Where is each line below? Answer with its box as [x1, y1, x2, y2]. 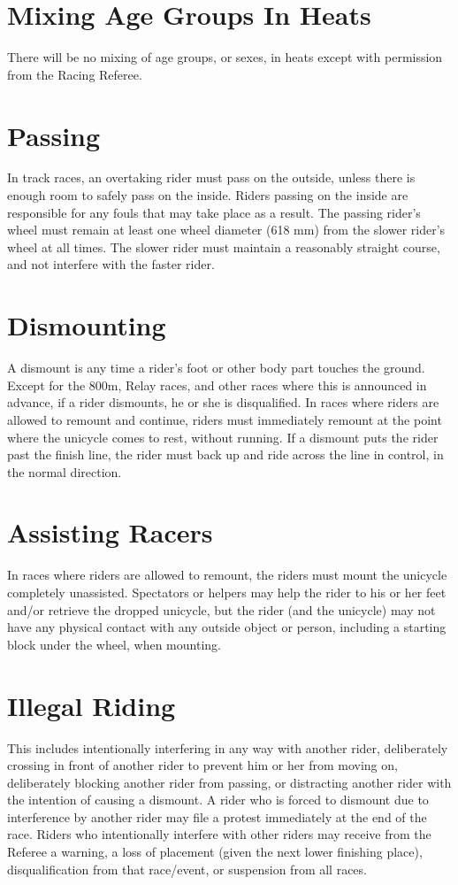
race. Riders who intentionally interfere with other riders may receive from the [7, 825, 431, 843]
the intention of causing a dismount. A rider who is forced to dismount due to [7, 790, 429, 809]
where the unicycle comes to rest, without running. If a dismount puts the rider [7, 427, 439, 446]
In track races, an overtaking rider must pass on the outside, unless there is [7, 168, 416, 187]
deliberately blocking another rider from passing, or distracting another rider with [7, 773, 452, 791]
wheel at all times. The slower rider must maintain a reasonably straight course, [7, 237, 440, 256]
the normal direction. [7, 462, 122, 481]
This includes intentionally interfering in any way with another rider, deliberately [7, 738, 448, 757]
